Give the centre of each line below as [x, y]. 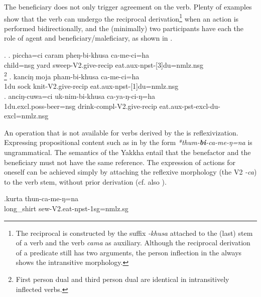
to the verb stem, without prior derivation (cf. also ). [85, 181]
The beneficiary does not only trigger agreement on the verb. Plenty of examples [128, 7]
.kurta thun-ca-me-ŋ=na [41, 198]
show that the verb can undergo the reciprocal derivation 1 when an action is [121, 18]
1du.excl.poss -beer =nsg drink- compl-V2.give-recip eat [87, 106]
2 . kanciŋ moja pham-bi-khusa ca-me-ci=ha [72, 76]
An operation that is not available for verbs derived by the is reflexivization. [121, 132]
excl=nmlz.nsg [26, 116]
